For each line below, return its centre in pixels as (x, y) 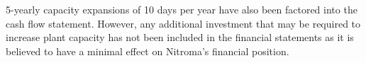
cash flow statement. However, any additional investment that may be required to (183, 23)
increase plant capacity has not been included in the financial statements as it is (180, 37)
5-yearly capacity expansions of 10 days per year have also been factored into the (182, 9)
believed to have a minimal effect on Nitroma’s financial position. (148, 51)
